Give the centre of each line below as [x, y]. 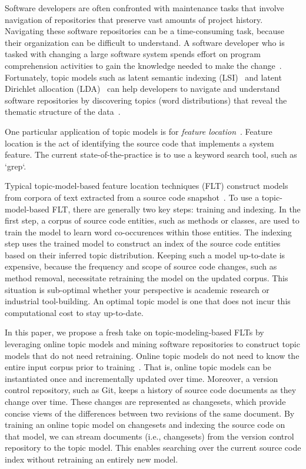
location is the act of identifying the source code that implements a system [139, 143]
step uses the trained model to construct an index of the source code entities [143, 243]
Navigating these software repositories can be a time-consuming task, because [145, 31]
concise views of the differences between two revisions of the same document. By [150, 413]
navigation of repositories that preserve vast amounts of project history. [134, 19]
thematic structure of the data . [63, 112]
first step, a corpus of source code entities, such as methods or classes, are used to [152, 220]
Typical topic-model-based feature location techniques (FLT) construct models [147, 186]
